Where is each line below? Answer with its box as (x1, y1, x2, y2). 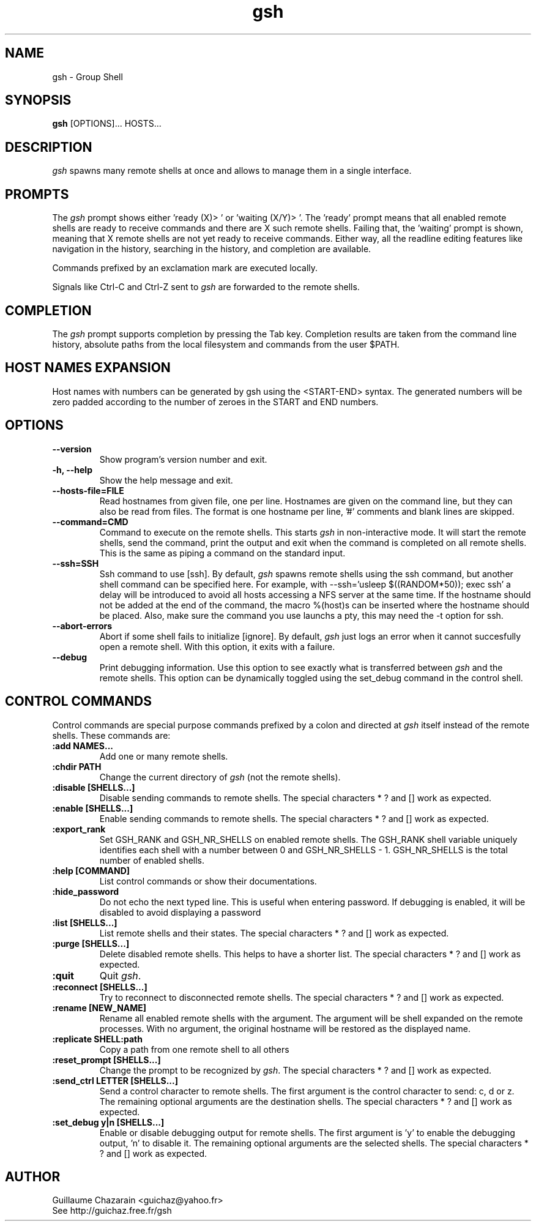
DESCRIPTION (5, 139, 92, 155)
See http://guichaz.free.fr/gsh (52, 1205, 172, 1216)
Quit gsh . (99, 969, 141, 982)
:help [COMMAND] (52, 865, 130, 876)
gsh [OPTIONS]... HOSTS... (52, 118, 162, 129)
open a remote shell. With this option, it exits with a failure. (99, 641, 335, 652)
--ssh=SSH (52, 558, 99, 569)
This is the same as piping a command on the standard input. (99, 547, 346, 558)
